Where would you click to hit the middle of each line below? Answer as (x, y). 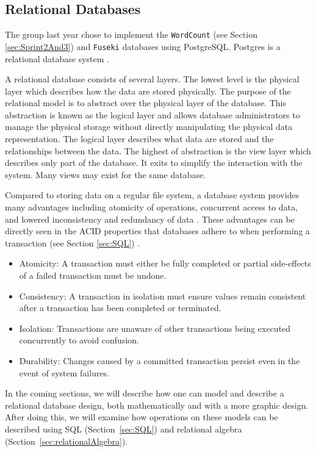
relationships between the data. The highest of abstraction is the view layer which (158, 150)
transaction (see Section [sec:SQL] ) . (73, 242)
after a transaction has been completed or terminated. (120, 308)
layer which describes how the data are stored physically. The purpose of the (148, 91)
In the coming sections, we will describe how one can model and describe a (145, 393)
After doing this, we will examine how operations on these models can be (142, 417)
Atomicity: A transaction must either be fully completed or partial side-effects (165, 263)
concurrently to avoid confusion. (79, 340)
